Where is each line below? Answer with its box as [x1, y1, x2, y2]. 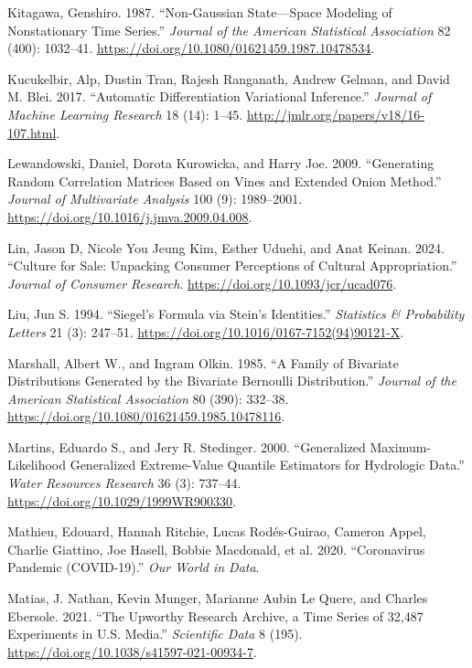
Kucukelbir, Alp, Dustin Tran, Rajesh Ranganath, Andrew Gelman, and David [7, 69, 450, 88]
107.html [7, 122, 57, 142]
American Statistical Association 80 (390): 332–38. [7, 388, 289, 408]
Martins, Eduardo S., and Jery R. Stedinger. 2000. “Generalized [7, 437, 366, 456]
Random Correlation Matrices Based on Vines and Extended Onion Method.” [7, 171, 442, 190]
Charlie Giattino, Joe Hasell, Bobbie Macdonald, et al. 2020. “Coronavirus [7, 539, 425, 558]
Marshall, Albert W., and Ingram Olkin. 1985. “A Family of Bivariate [7, 353, 399, 372]
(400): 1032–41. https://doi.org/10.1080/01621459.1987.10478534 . [7, 38, 375, 58]
